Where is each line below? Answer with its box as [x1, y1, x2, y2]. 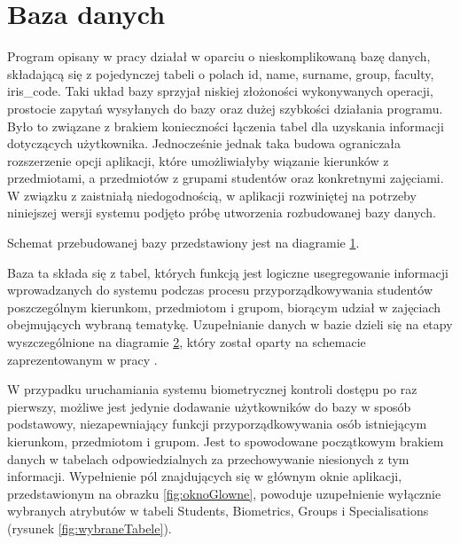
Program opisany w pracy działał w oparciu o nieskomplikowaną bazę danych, [7, 47, 431, 66]
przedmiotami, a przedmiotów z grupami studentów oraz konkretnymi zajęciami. [7, 169, 444, 187]
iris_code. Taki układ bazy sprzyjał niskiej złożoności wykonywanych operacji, [7, 82, 433, 100]
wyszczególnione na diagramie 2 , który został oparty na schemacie [7, 333, 366, 351]
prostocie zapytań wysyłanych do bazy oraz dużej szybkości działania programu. [7, 99, 443, 117]
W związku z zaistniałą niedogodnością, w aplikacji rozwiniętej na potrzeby [7, 185, 417, 204]
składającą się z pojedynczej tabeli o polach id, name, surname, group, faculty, [7, 64, 434, 83]
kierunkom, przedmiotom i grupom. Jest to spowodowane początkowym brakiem [7, 432, 444, 450]
